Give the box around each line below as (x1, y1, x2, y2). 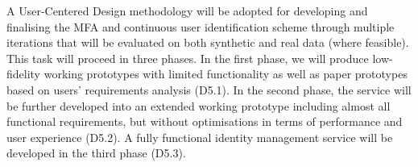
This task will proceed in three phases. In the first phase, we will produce (6, 49, 369, 66)
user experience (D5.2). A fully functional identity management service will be (6, 128, 393, 145)
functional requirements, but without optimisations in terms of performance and (6, 113, 403, 130)
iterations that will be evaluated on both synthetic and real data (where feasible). (6, 34, 409, 51)
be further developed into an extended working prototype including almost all (6, 97, 391, 114)
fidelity (6, 65, 41, 82)
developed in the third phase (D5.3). (6, 144, 186, 161)
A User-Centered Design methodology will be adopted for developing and (6, 2, 368, 19)
